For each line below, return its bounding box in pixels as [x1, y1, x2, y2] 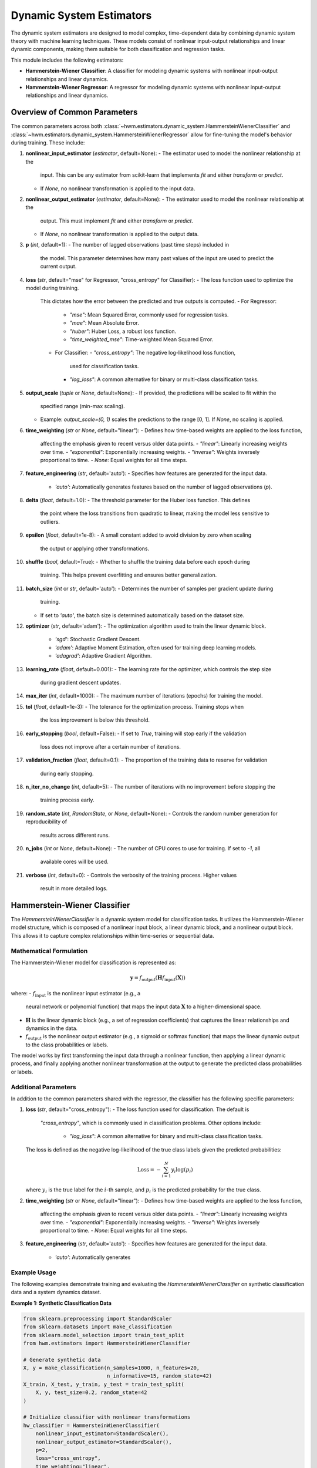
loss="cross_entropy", [35, 1455, 101, 1462]
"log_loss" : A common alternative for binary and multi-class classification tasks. [69, 1133, 263, 1140]
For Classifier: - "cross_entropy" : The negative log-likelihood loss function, [55, 349, 236, 356]
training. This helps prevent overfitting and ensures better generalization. [40, 571, 217, 578]
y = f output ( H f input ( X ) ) [130, 975, 186, 982]
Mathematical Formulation [11, 947, 88, 955]
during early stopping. [40, 770, 94, 777]
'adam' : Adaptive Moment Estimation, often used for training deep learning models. [55, 644, 257, 651]
